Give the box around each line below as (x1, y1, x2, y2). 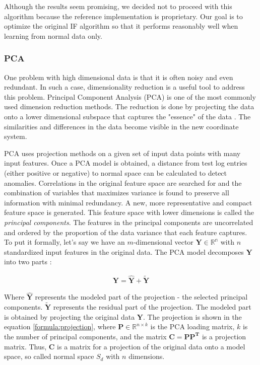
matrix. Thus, (4, 341, 47, 351)
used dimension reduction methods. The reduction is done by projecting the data (4, 101, 254, 112)
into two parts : (4, 256, 52, 267)
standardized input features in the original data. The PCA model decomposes (4, 246, 244, 257)
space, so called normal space (4, 351, 94, 361)
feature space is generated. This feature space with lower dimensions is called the (4, 207, 254, 217)
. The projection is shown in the (143, 311, 242, 322)
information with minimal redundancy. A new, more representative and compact (4, 197, 252, 207)
